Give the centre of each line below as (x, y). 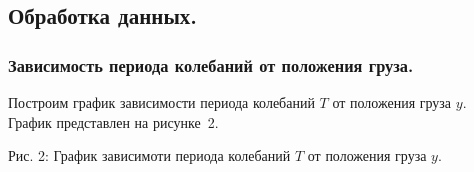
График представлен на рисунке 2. (113, 121)
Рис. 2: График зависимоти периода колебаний (149, 155)
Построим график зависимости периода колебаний (161, 102)
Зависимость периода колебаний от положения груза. (211, 64)
